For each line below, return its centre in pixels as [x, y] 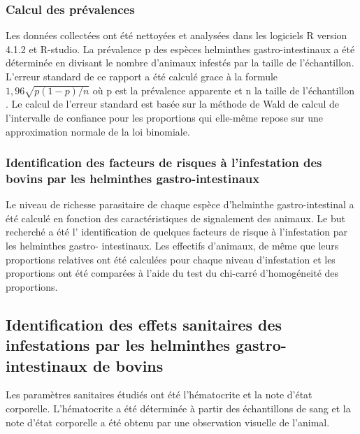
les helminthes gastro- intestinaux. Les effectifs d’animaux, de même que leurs [172, 246]
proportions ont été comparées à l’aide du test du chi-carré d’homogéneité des [172, 273]
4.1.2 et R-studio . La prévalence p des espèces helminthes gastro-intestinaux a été [180, 49]
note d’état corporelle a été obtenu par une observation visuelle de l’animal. [168, 422]
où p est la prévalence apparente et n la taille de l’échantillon [224, 90]
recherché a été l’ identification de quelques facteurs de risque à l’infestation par [177, 232]
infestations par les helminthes [118, 345]
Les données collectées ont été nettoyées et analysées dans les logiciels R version [177, 35]
